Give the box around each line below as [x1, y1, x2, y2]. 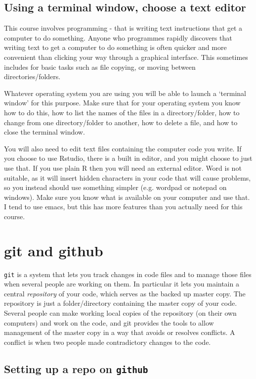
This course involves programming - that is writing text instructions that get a [4, 23, 243, 33]
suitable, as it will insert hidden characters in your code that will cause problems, [4, 172, 251, 183]
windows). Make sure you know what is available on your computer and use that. [4, 191, 250, 202]
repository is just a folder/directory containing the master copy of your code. [4, 298, 237, 308]
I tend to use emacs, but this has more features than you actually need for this [4, 201, 243, 212]
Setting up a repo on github [4, 361, 148, 376]
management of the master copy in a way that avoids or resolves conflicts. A [4, 327, 235, 337]
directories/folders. [4, 71, 61, 82]
